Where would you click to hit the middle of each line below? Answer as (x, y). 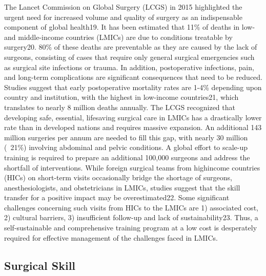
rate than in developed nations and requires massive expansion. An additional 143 (133, 127)
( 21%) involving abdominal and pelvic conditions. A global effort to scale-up (126, 147)
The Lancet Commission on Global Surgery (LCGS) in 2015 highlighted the (123, 7)
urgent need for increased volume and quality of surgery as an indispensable (123, 17)
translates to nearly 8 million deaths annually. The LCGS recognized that (120, 107)
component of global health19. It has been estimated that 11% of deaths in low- (130, 27)
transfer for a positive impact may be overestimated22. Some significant (117, 197)
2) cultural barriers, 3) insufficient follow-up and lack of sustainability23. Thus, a (131, 217)
